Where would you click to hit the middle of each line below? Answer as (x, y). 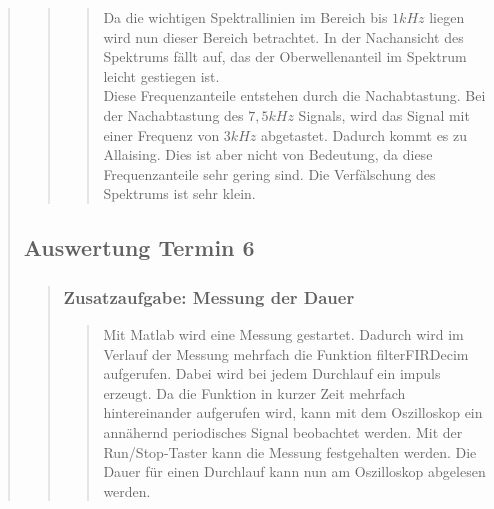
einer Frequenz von (161, 134)
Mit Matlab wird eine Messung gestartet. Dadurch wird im (283, 333)
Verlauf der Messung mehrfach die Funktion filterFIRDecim (286, 353)
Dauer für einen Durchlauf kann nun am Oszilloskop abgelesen (294, 471)
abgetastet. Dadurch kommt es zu (364, 134)
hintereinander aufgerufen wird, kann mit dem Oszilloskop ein (293, 412)
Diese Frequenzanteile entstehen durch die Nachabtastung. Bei (294, 95)
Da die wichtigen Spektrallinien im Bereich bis (245, 17)
